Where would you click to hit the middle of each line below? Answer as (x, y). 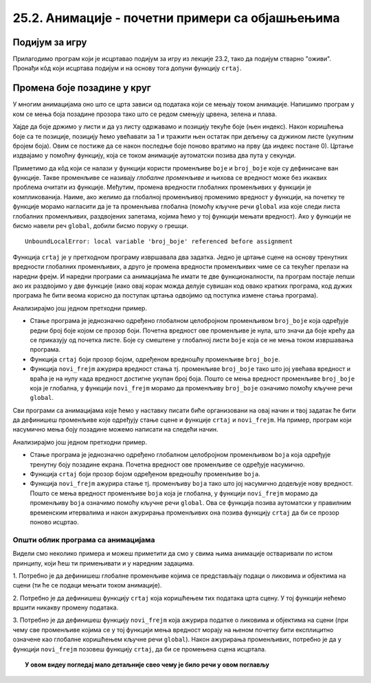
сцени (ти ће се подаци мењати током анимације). (87, 585)
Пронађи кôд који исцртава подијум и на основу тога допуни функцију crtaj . (127, 68)
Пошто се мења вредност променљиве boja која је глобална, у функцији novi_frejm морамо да (174, 493)
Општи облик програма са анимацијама (84, 539)
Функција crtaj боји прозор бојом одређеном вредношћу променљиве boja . (145, 474)
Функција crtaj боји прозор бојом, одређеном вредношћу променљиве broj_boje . (155, 359)
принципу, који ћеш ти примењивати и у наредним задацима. (104, 563)
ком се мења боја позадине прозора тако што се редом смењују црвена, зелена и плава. (145, 114)
